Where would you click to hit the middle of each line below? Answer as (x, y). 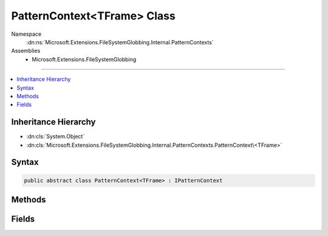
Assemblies (26, 51)
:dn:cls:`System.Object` (56, 137)
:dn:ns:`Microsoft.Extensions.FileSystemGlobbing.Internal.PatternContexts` (120, 42)
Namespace (26, 34)
